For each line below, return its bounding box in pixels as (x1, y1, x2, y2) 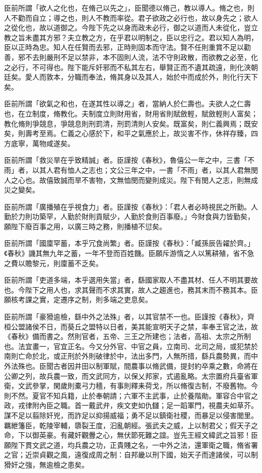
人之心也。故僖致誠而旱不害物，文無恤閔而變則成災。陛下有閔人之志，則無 (4, 174, 251, 185)
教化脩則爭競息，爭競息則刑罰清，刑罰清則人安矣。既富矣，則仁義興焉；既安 (4, 118, 258, 128)
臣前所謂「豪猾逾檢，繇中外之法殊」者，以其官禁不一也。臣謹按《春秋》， (4, 311, 247, 322)
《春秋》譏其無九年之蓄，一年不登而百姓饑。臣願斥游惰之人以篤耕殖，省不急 (4, 248, 254, 258)
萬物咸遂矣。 (32, 138, 75, 148)
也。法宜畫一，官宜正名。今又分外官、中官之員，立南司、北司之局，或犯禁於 (4, 341, 258, 351)
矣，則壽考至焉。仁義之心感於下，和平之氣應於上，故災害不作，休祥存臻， (4, 128, 251, 139)
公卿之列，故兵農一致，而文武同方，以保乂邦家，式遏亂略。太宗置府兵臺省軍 (4, 370, 258, 381)
